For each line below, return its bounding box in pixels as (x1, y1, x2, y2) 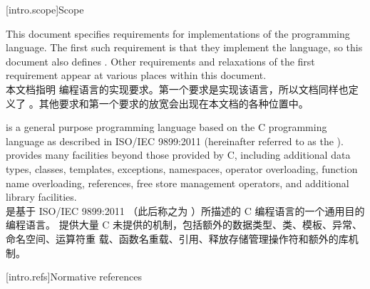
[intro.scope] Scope (6, 2, 84, 16)
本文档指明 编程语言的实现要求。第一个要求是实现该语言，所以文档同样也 (6, 81, 349, 96)
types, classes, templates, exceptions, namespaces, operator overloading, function (6, 161, 358, 176)
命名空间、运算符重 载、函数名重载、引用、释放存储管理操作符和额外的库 (6, 231, 349, 246)
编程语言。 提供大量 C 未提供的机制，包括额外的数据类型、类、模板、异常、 (6, 217, 363, 232)
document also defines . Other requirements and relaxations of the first (6, 53, 315, 68)
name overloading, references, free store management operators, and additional (6, 175, 349, 190)
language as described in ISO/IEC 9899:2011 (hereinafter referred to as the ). (6, 133, 344, 148)
